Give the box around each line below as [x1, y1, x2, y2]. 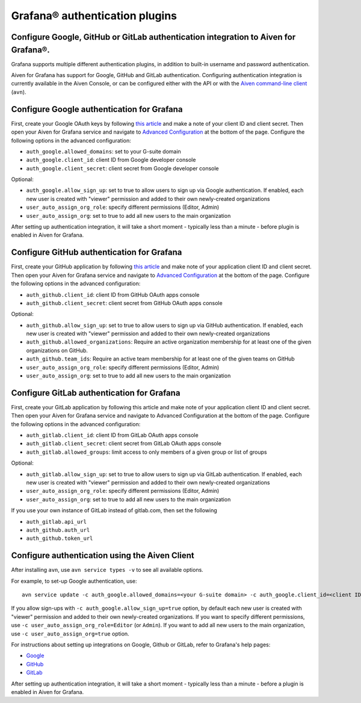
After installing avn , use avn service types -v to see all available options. [11, 566, 204, 574]
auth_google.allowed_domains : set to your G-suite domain [26, 147, 182, 155]
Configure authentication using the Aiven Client [11, 551, 195, 561]
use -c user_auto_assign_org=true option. [11, 630, 129, 637]
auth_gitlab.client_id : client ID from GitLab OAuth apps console [26, 432, 199, 439]
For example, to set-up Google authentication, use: [11, 577, 138, 584]
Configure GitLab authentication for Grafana [11, 388, 180, 398]
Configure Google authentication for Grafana [11, 104, 183, 114]
